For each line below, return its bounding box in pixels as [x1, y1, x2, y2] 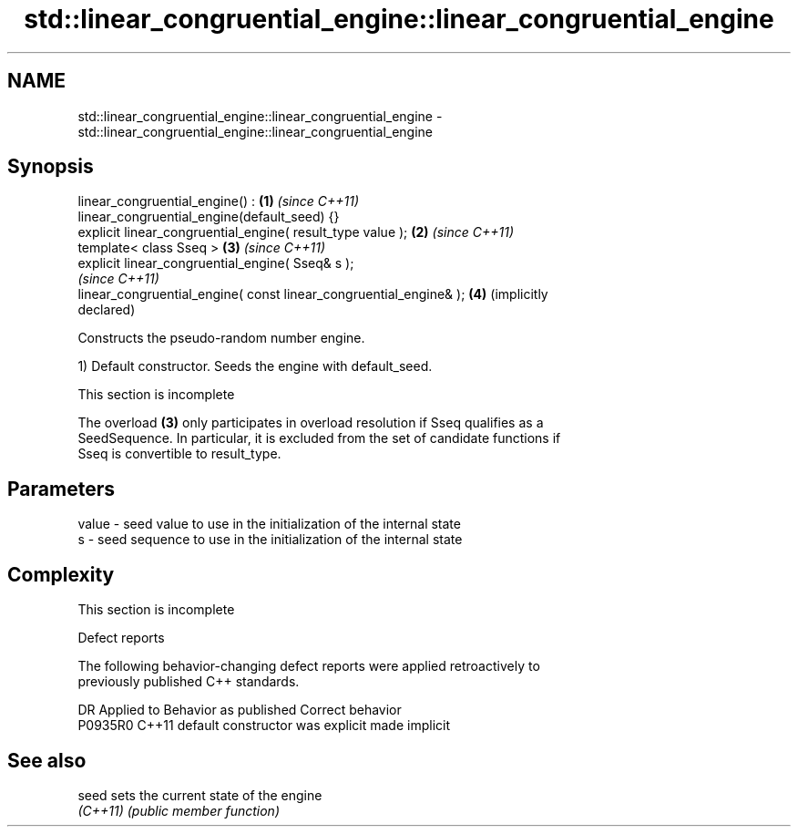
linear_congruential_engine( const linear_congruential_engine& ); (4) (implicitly [77, 286, 548, 303]
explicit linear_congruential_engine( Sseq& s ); [77, 255, 354, 272]
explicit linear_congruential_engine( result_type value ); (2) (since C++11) [77, 224, 515, 241]
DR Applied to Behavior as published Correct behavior [77, 702, 402, 718]
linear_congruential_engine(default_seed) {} [77, 209, 340, 225]
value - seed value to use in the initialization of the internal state [77, 516, 461, 532]
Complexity [7, 562, 115, 586]
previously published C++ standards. [77, 674, 300, 690]
